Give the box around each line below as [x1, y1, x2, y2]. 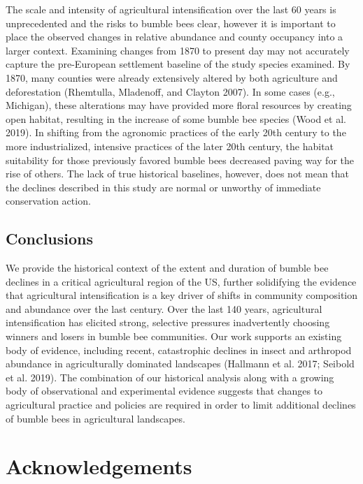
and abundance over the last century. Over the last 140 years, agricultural [6, 301, 322, 316]
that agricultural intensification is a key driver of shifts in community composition [6, 288, 358, 302]
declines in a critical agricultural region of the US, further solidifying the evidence [6, 274, 357, 288]
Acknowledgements [6, 452, 192, 481]
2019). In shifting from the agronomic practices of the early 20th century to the [6, 125, 346, 140]
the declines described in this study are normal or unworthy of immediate [6, 179, 321, 194]
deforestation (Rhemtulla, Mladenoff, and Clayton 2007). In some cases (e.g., [6, 84, 335, 98]
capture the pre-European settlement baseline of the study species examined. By [6, 57, 350, 71]
